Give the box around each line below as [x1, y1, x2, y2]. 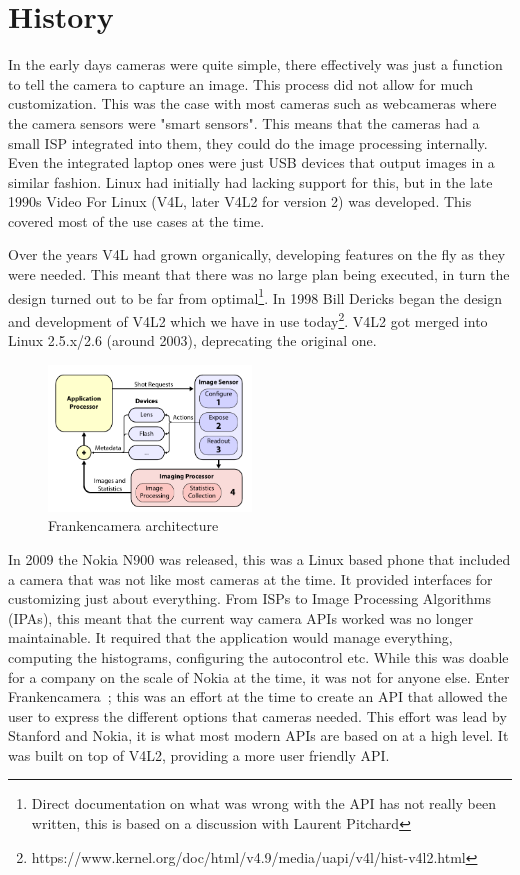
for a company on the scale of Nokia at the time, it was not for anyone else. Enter [8, 666, 510, 687]
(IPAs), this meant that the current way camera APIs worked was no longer [8, 607, 474, 628]
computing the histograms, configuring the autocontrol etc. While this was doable [8, 646, 509, 667]
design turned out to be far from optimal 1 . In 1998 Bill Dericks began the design [8, 284, 502, 308]
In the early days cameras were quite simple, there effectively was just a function [8, 54, 503, 75]
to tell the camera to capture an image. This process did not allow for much [8, 73, 474, 94]
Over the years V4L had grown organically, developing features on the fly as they [8, 244, 506, 265]
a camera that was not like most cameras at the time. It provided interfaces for [8, 568, 493, 589]
